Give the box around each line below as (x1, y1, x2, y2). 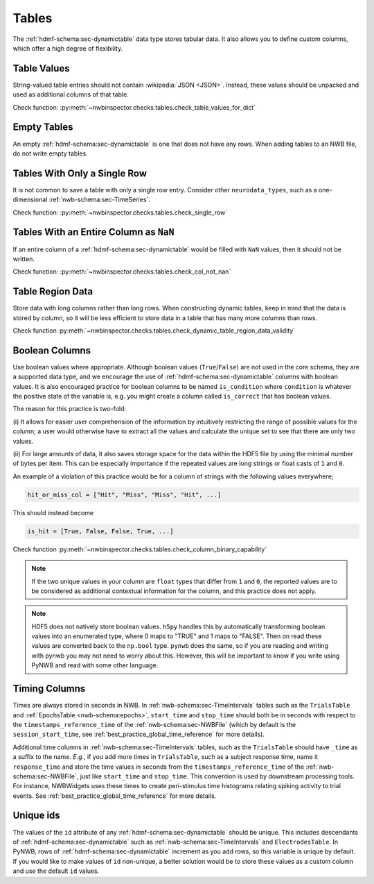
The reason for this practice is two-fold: (12, 405, 127, 413)
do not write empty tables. (12, 149, 88, 158)
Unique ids (12, 810, 60, 822)
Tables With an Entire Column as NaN (12, 226, 175, 238)
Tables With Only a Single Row (12, 167, 147, 179)
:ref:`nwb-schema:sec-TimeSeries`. (48, 195, 150, 204)
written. (12, 254, 35, 263)
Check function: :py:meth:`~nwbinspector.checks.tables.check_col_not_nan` (12, 267, 231, 276)
